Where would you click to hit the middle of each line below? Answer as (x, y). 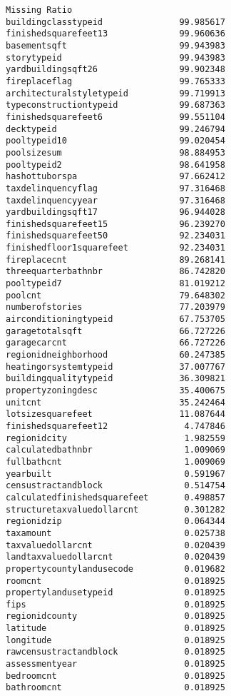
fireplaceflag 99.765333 (115, 81)
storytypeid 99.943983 (115, 57)
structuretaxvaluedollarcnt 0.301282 (115, 509)
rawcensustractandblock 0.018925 (115, 652)
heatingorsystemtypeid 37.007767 (115, 367)
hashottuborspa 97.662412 (115, 177)
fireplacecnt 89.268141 (115, 259)
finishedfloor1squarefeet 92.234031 (115, 248)
